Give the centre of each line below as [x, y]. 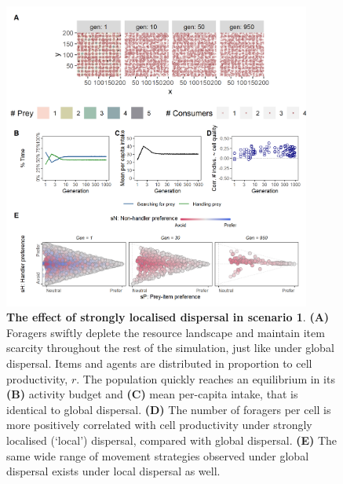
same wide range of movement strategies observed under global [158, 455]
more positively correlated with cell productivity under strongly [159, 425]
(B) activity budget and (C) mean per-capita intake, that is [152, 394]
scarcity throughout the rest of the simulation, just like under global [170, 348]
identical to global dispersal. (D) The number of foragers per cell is [169, 409]
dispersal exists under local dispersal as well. [113, 471]
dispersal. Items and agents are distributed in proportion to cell [159, 363]
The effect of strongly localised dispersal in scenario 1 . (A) [168, 317]
